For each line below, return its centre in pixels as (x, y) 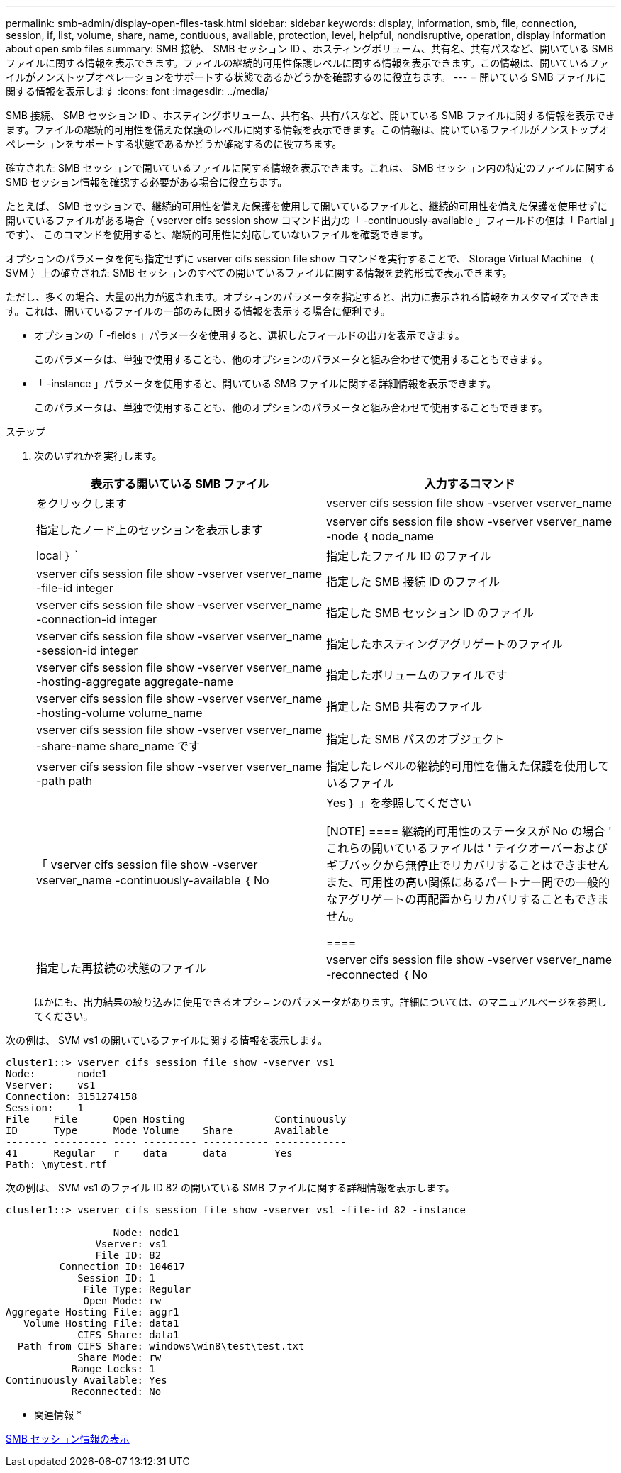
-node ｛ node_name (380, 536)
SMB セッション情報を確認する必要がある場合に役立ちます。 (147, 182)
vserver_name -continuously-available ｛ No (153, 880)
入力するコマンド (470, 484)
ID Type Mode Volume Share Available (167, 1130)
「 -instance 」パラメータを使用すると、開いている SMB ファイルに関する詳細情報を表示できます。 (265, 383)
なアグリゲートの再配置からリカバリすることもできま (468, 899)
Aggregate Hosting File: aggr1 (93, 1312)
